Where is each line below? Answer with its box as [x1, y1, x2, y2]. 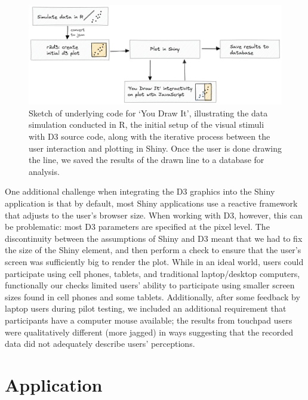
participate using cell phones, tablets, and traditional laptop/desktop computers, [5, 267, 300, 279]
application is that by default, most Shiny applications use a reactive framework [5, 197, 298, 210]
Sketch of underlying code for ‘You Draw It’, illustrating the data [29, 106, 268, 119]
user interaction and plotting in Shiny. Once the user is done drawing [29, 141, 282, 154]
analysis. [29, 165, 60, 177]
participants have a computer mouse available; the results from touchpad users [5, 313, 292, 326]
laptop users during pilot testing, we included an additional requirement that [5, 302, 287, 315]
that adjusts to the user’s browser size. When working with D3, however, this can [5, 208, 303, 221]
